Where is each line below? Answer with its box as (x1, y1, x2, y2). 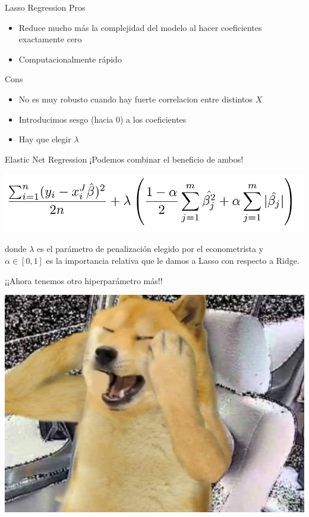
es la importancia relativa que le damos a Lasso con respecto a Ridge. (46, 254, 299, 266)
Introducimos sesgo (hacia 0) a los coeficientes (18, 113, 187, 125)
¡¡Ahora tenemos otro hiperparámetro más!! (5, 274, 163, 286)
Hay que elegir (18, 133, 71, 145)
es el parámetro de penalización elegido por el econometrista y (37, 242, 264, 255)
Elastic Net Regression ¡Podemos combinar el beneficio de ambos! (5, 152, 244, 165)
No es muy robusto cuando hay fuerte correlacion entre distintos (18, 92, 253, 105)
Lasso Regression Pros (5, 1, 86, 13)
